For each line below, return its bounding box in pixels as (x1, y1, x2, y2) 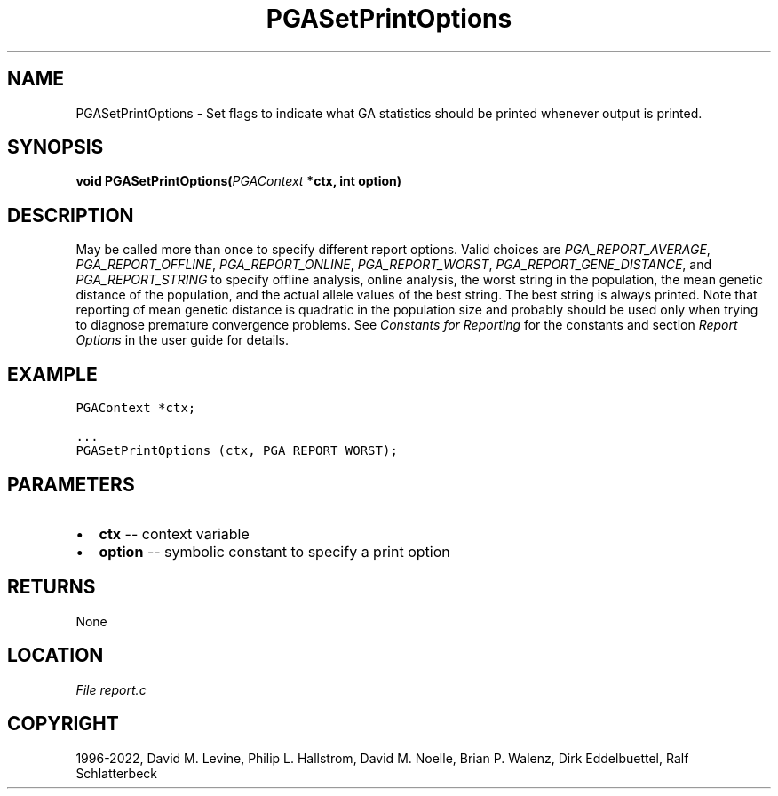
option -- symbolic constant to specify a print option (99, 542, 450, 561)
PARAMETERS (7, 473, 135, 496)
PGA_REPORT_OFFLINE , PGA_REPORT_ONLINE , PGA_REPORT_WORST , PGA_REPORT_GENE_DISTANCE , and (75, 257, 712, 273)
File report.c (75, 681, 147, 697)
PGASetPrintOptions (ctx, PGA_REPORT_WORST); (75, 443, 398, 458)
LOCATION (7, 644, 104, 667)
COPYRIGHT (7, 712, 119, 736)
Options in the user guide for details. (75, 332, 290, 348)
